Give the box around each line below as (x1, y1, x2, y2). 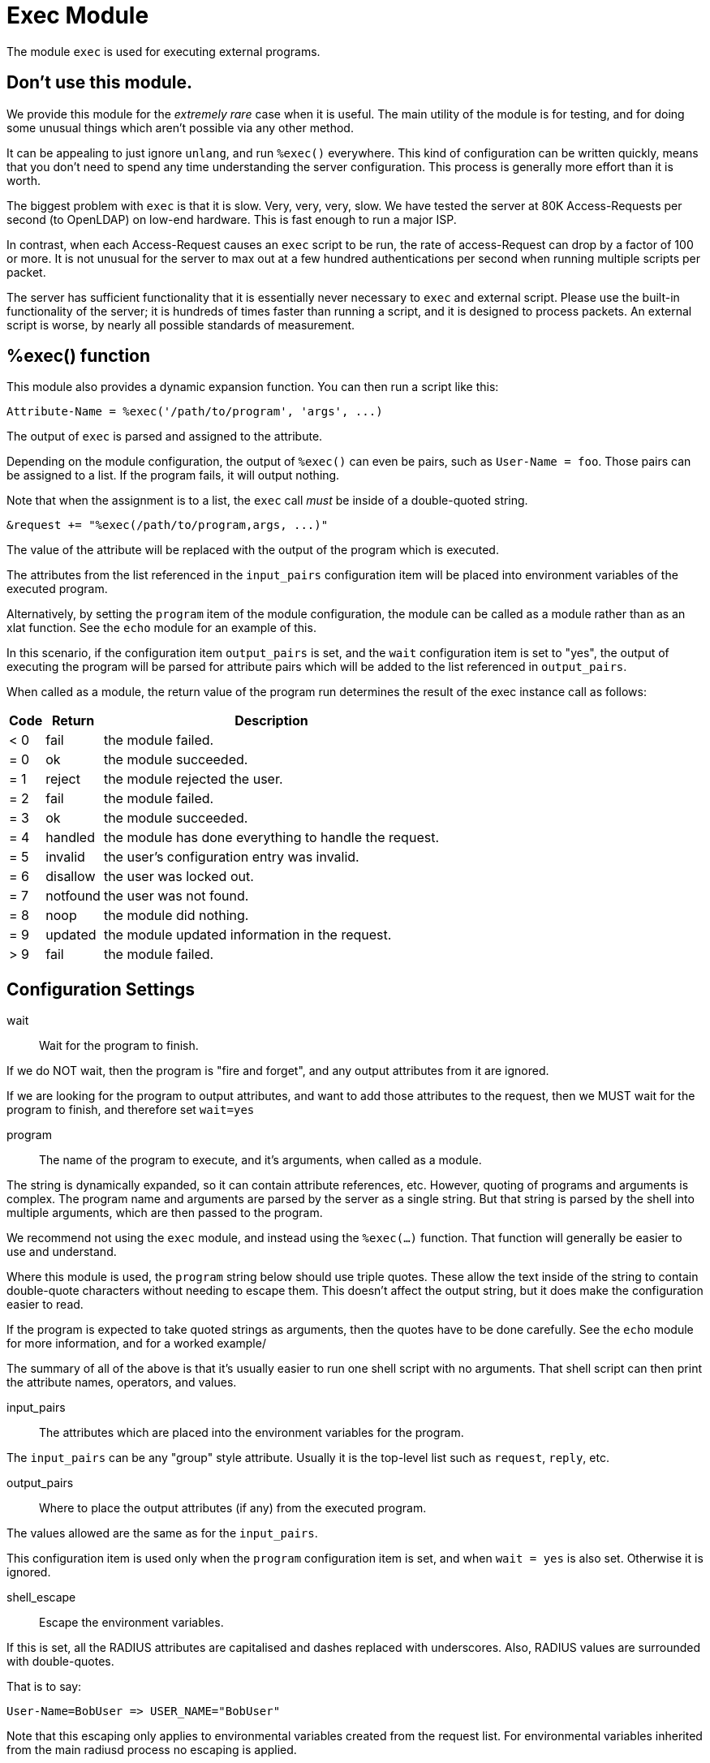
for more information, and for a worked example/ (6, 1336, 266, 1351)
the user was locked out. (103, 868, 254, 885)
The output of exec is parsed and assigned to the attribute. (6, 429, 323, 444)
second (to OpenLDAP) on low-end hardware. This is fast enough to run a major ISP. (6, 212, 457, 226)
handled (45, 829, 95, 846)
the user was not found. (103, 888, 249, 905)
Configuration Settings (6, 978, 196, 1000)
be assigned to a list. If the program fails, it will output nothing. (6, 468, 340, 483)
